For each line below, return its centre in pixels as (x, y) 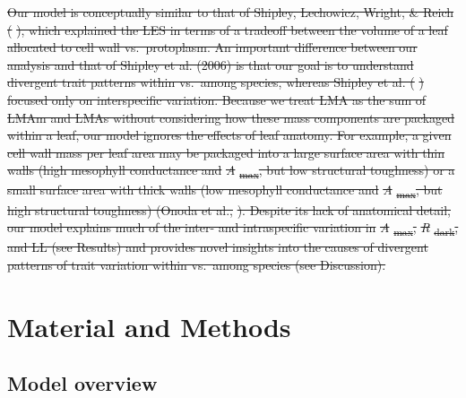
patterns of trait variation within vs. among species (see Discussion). (197, 264)
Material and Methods (149, 326)
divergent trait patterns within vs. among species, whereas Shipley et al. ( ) (216, 82)
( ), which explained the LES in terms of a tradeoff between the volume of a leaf (228, 29)
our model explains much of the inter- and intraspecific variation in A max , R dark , (233, 228)
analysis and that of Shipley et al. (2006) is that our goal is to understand (211, 64)
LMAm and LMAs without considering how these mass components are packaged (231, 117)
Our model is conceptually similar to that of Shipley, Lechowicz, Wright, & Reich (231, 12)
